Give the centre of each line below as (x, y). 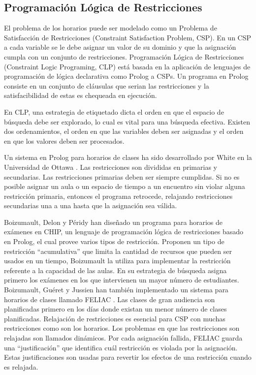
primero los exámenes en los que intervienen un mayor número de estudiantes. (122, 280)
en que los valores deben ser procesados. (64, 141)
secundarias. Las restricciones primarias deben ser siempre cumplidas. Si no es (122, 176)
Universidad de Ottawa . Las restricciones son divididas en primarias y (111, 167)
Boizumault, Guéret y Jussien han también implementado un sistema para (116, 290)
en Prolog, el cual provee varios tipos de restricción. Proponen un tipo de (114, 241)
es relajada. (21, 366)
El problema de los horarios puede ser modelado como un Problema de (111, 28)
